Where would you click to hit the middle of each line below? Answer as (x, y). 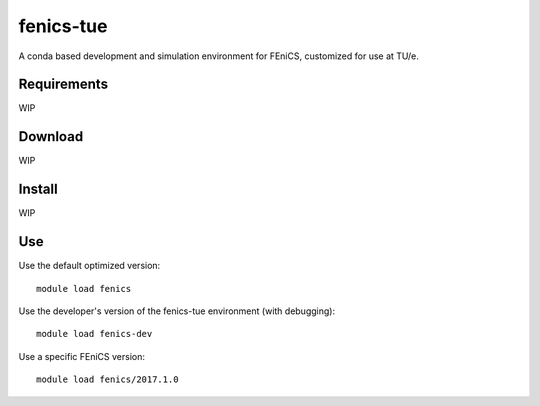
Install (38, 189)
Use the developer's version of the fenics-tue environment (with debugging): (176, 311)
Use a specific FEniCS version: (81, 356)
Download (51, 136)
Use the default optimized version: (89, 266)
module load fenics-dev (94, 334)
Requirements (63, 84)
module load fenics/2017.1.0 (107, 379)
